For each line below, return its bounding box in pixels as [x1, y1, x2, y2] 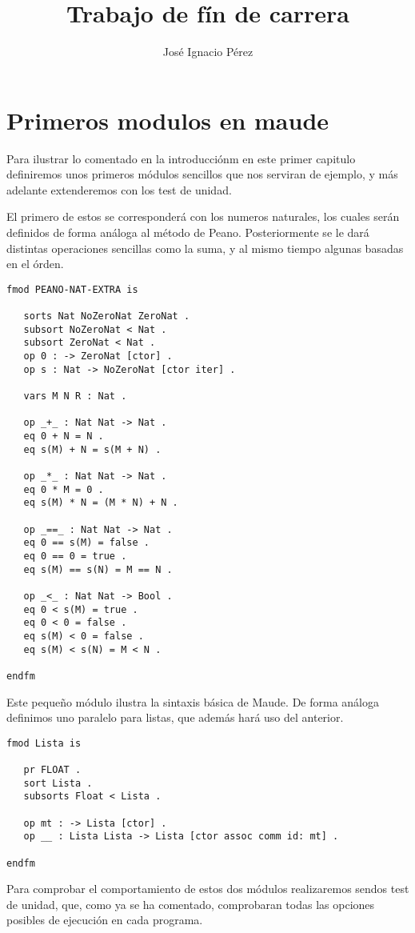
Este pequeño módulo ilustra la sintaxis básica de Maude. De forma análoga [6, 693, 379, 710]
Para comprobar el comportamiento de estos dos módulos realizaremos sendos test [6, 880, 409, 897]
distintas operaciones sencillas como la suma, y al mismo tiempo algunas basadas [6, 239, 404, 256]
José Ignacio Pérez [162, 43, 253, 60]
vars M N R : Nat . [23, 390, 127, 402]
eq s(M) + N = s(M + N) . [23, 443, 162, 455]
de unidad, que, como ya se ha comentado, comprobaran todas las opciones [6, 895, 375, 912]
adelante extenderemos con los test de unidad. [6, 181, 232, 198]
